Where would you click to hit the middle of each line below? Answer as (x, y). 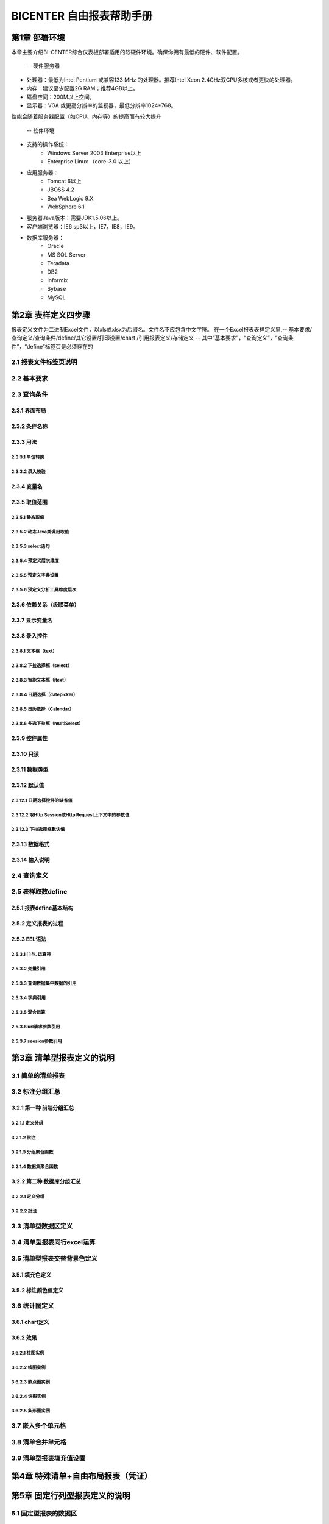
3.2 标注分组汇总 (36, 1092)
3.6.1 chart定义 (30, 1322)
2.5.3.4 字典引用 (28, 998)
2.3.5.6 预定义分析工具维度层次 (44, 589)
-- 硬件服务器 (43, 66)
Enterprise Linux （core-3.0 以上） (90, 161)
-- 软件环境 (41, 130)
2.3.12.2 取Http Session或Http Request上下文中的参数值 (70, 815)
